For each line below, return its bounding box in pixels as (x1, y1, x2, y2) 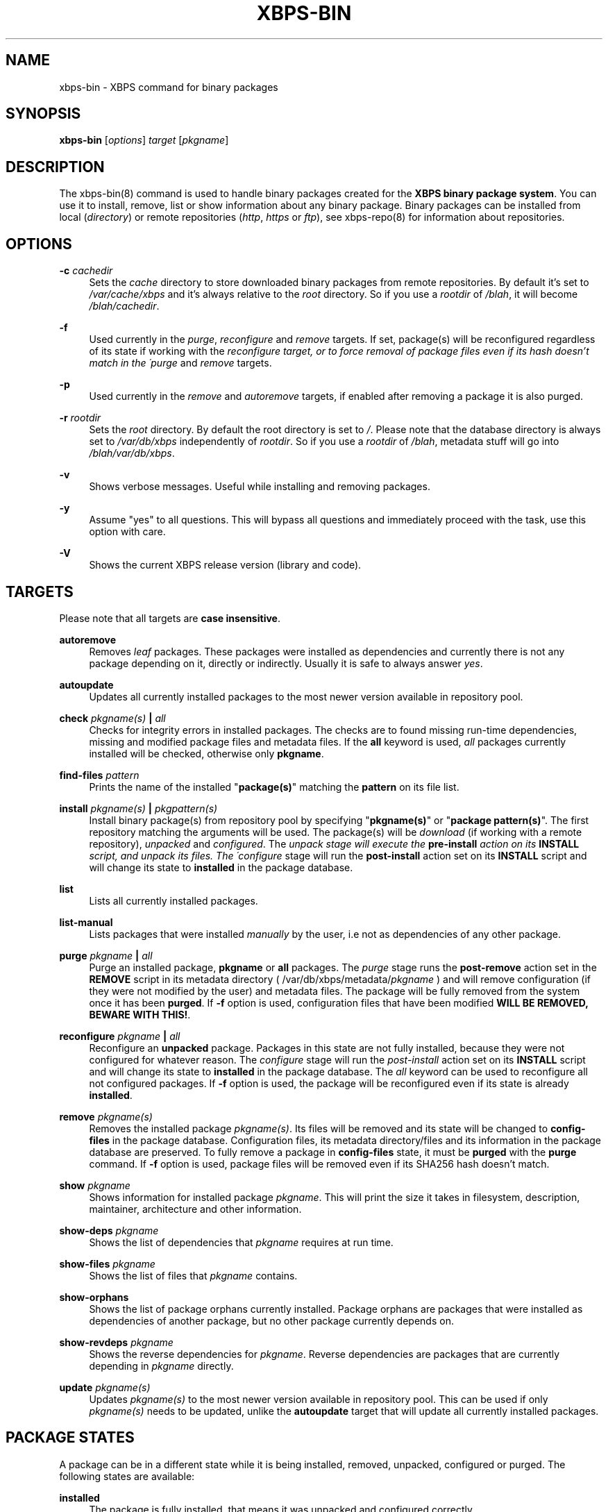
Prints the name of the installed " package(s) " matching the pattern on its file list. (89, 780, 459, 793)
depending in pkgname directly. (89, 1359, 234, 1372)
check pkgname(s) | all (59, 712, 166, 724)
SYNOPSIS (6, 105, 81, 123)
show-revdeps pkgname (59, 1336, 174, 1348)
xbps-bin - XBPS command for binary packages (59, 81, 278, 93)
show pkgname (59, 1179, 130, 1191)
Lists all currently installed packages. (89, 894, 258, 907)
